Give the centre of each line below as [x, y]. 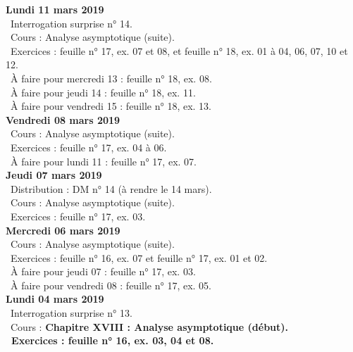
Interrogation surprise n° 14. [71, 23]
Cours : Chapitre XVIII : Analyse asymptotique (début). [149, 326]
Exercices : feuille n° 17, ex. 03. [78, 216]
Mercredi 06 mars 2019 [63, 230]
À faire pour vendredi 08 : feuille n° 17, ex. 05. [111, 285]
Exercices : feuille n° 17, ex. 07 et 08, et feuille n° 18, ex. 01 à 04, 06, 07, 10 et [179, 50]
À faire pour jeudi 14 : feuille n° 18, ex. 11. [103, 92]
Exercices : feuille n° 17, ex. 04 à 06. [88, 147]
